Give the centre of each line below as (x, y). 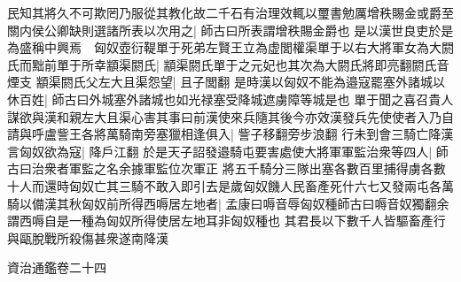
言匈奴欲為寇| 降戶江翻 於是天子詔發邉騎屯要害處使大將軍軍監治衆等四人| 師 (228, 151)
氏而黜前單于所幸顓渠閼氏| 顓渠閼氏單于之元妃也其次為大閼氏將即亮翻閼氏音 (228, 64)
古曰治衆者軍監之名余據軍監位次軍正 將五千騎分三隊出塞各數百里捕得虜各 (220, 168)
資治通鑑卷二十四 (57, 267)
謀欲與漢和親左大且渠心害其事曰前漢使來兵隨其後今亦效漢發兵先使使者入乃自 (230, 116)
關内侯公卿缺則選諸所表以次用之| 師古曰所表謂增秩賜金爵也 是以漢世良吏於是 (230, 30)
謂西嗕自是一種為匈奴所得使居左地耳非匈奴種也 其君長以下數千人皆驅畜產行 (227, 221)
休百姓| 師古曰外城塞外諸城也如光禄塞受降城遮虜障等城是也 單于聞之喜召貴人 (230, 99)
